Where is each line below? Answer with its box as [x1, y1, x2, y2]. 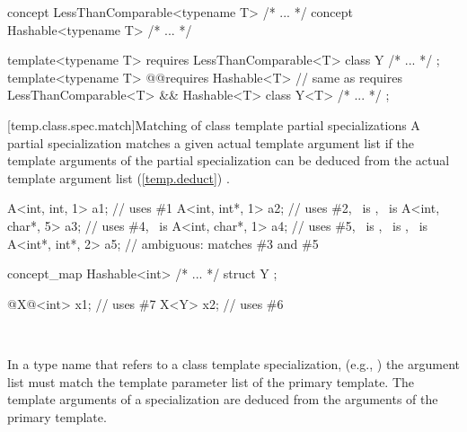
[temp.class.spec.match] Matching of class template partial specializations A [7, 115, 420, 134]
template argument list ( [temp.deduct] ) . [7, 168, 230, 187]
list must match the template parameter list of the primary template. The [7, 372, 415, 391]
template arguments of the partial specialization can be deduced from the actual [7, 151, 450, 170]
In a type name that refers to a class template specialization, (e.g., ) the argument [7, 354, 460, 373]
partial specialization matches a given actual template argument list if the [7, 133, 414, 152]
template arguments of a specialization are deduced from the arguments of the [7, 390, 438, 409]
